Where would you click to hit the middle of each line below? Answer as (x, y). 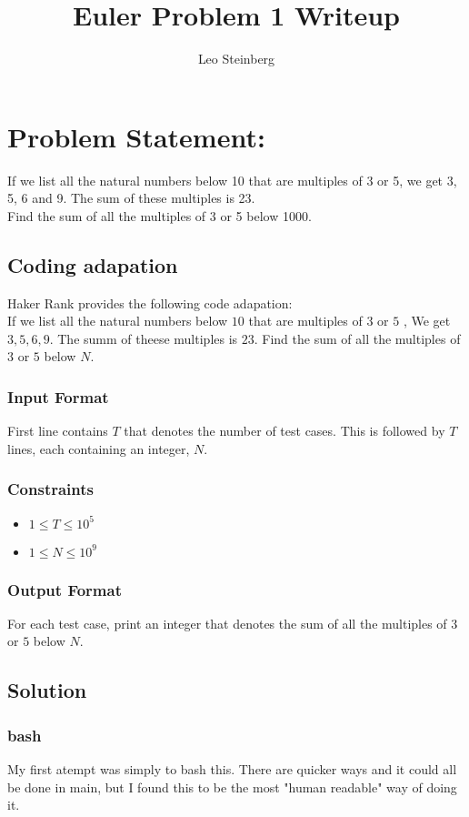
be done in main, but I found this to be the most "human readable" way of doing (232, 787)
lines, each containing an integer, (99, 448)
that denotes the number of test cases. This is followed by (284, 431)
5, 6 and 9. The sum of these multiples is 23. (131, 198)
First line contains (58, 431)
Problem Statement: (136, 136)
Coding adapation (93, 264)
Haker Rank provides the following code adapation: (150, 303)
